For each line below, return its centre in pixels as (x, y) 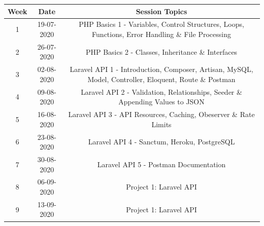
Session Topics (161, 11)
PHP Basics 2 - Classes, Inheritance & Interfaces (161, 51)
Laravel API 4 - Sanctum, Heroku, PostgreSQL (161, 142)
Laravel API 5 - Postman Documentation (161, 164)
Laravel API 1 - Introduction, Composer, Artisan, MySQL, (161, 69)
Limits (161, 124)
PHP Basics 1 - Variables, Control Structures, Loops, (161, 24)
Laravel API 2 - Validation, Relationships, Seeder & (161, 91)
